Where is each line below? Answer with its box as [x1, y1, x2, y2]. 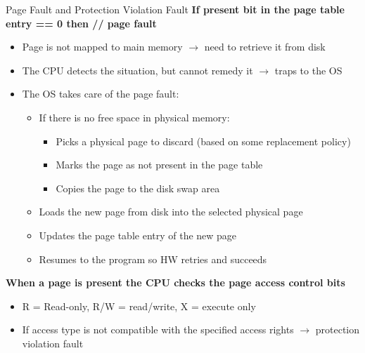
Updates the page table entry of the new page [39, 227, 237, 242]
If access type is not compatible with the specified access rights [22, 322, 294, 337]
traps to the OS [274, 62, 342, 77]
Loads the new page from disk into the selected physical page [39, 204, 303, 219]
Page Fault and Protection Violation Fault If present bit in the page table [6, 2, 345, 16]
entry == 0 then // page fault [6, 15, 157, 30]
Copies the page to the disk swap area [56, 180, 220, 195]
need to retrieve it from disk [204, 39, 326, 54]
